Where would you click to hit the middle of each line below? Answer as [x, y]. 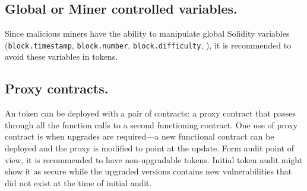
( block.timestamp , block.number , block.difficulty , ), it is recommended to [148, 45]
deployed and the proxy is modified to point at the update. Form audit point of [149, 148]
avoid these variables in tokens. [61, 56]
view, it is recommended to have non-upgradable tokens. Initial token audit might [154, 159]
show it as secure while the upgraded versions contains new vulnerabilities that [148, 171]
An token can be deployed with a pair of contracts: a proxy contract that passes [151, 113]
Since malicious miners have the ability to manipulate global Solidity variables [147, 33]
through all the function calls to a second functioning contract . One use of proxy [151, 124]
